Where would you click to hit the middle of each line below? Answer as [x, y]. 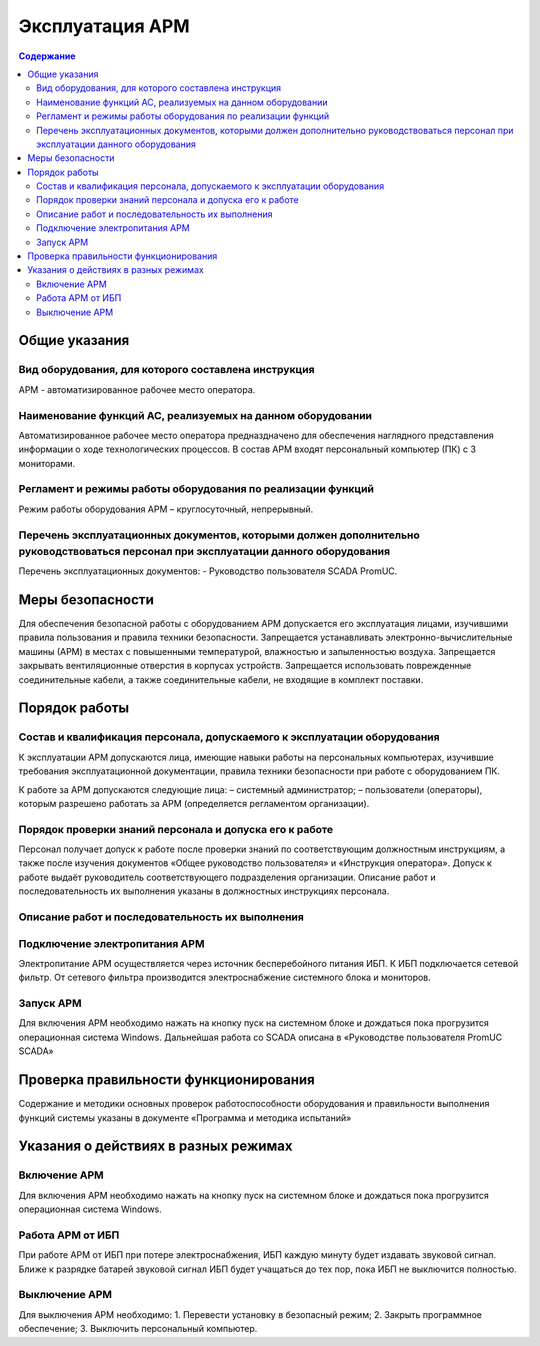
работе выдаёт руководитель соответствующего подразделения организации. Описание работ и [227, 877]
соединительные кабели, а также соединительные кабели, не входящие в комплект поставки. [221, 679]
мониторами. [47, 463]
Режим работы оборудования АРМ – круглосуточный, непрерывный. [166, 509]
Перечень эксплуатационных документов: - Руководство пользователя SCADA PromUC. [208, 571]
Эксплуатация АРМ [104, 26]
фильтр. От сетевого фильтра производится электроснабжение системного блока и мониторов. [225, 977]
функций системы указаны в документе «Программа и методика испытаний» [185, 1117]
